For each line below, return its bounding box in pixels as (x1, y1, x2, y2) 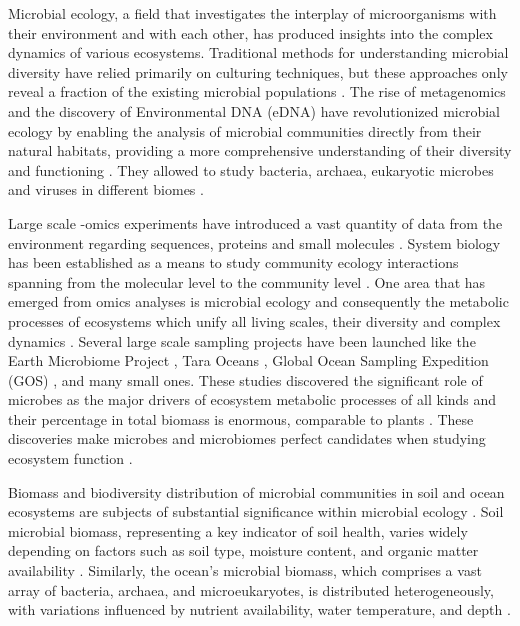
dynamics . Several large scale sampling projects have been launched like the (8, 330, 476, 351)
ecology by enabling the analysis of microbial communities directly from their (8, 120, 482, 141)
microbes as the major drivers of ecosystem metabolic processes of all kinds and (8, 389, 497, 410)
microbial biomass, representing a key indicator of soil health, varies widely (8, 520, 468, 541)
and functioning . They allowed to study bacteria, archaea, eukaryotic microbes (8, 159, 494, 180)
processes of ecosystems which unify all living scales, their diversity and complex (8, 310, 501, 331)
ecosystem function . (8, 448, 133, 469)
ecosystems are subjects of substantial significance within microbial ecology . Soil (8, 501, 504, 522)
